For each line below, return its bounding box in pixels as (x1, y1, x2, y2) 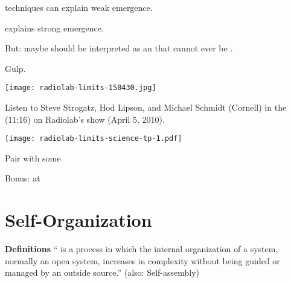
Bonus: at (5, 172, 40, 184)
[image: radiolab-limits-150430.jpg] (5, 83, 156, 93)
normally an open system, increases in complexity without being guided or (5, 254, 280, 267)
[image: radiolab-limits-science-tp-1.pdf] (5, 134, 182, 143)
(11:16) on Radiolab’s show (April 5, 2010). (5, 112, 165, 125)
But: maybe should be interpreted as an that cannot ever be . (5, 42, 233, 54)
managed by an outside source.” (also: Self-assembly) (5, 266, 200, 279)
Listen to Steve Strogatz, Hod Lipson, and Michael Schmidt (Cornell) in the (5, 101, 287, 114)
